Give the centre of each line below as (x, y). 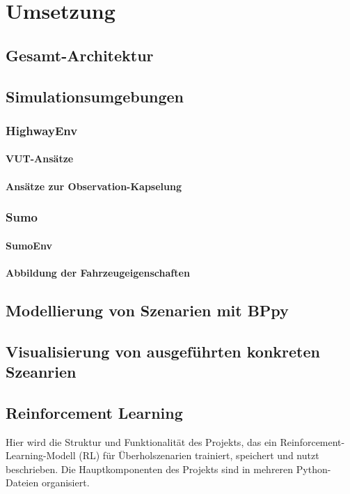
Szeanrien (41, 371)
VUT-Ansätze (40, 159)
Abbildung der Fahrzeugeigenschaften (98, 272)
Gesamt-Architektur (80, 55)
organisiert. (65, 483)
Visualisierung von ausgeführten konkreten (163, 351)
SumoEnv (29, 245)
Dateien (22, 483)
